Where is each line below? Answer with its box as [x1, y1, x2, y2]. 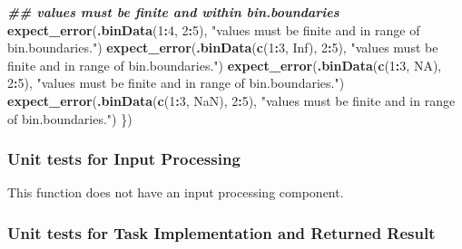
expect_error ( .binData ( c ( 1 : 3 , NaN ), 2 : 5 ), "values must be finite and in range [7, 91, 456, 110]
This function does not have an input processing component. [7, 183, 344, 202]
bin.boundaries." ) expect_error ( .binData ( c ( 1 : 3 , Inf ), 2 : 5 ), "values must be [7, 38, 438, 57]
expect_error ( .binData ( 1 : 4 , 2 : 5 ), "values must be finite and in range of [7, 20, 420, 39]
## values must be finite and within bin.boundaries [7, 3, 339, 21]
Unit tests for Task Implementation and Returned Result [7, 221, 436, 244]
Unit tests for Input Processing [7, 148, 241, 170]
